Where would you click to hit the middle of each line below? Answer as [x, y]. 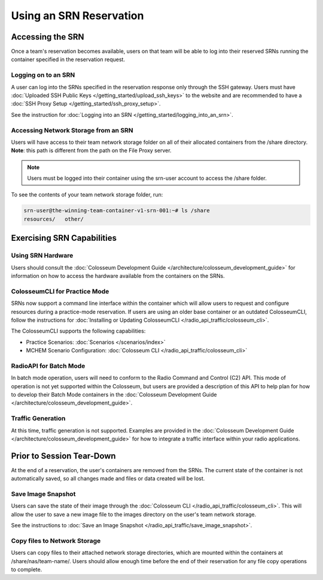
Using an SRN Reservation [77, 16]
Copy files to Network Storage [56, 540]
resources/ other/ [54, 219]
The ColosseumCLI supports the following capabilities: [78, 331]
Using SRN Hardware [42, 256]
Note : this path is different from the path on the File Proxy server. [91, 150]
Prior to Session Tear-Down [63, 456]
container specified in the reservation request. [68, 59]
